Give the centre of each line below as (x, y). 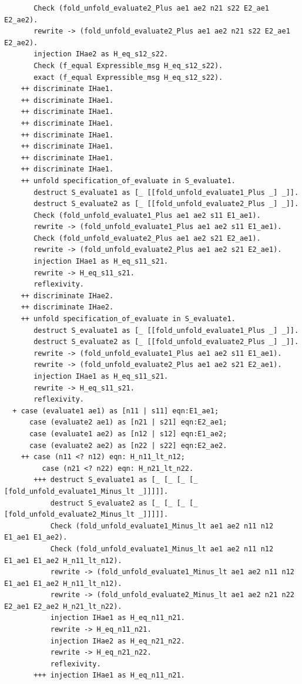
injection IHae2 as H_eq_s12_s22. (101, 54)
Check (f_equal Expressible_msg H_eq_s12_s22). (128, 65)
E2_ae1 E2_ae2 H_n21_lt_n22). (63, 606)
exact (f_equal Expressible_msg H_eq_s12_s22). (128, 77)
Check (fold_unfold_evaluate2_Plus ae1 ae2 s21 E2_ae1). (147, 238)
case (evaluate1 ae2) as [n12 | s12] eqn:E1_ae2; (128, 434)
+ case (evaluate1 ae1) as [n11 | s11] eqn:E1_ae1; (116, 411)
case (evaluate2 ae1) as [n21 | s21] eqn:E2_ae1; (128, 422)
